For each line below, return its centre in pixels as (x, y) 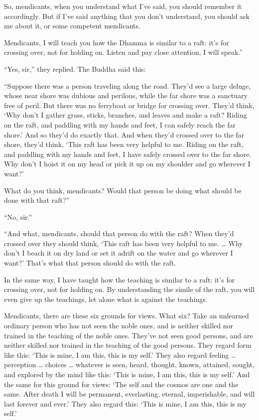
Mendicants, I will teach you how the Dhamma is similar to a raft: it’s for (117, 42)
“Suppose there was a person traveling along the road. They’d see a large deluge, (128, 85)
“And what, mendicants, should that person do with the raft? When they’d (119, 233)
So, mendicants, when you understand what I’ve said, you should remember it (123, 6)
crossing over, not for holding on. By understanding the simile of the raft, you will (129, 289)
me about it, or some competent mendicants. (72, 26)
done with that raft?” (37, 200)
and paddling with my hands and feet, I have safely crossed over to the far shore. (128, 154)
